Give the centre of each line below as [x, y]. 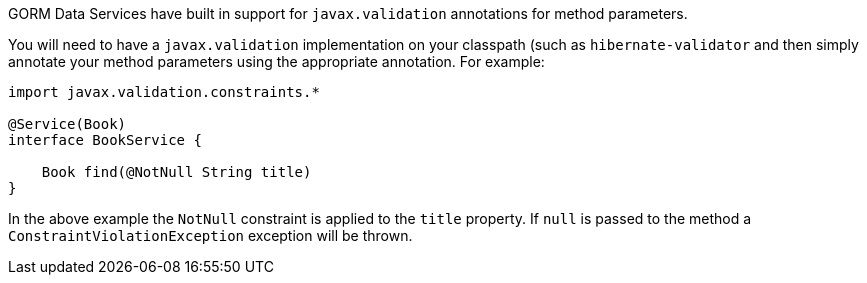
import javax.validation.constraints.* [164, 92]
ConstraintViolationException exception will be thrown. [210, 235]
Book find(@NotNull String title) [176, 172]
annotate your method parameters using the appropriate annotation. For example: [276, 61]
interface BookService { [105, 140]
